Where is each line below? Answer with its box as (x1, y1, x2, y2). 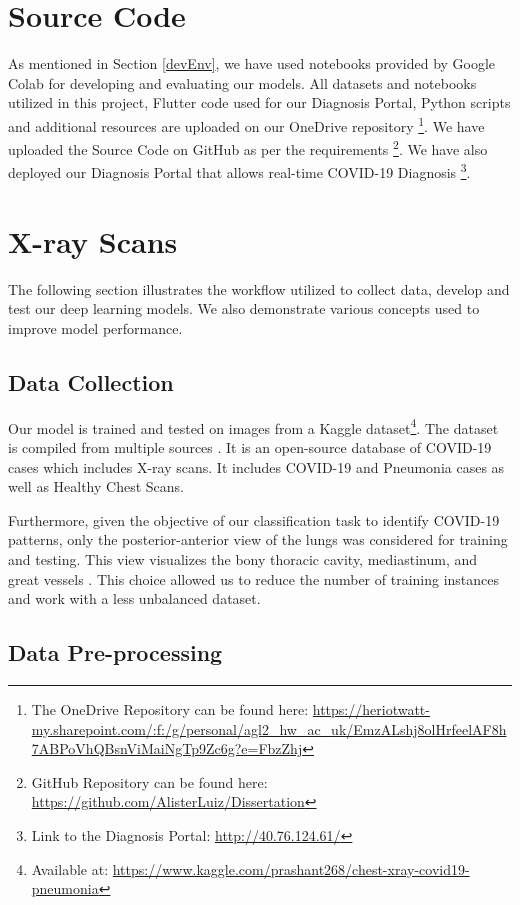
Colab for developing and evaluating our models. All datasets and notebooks (8, 72, 477, 93)
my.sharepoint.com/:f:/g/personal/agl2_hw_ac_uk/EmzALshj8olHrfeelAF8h (31, 718, 507, 739)
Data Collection (8, 366, 174, 397)
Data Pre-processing (8, 637, 223, 668)
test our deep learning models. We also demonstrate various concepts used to (8, 298, 480, 319)
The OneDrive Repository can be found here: (31, 698, 309, 719)
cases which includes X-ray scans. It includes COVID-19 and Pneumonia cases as (8, 456, 505, 477)
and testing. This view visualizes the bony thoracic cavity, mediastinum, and (8, 548, 478, 569)
